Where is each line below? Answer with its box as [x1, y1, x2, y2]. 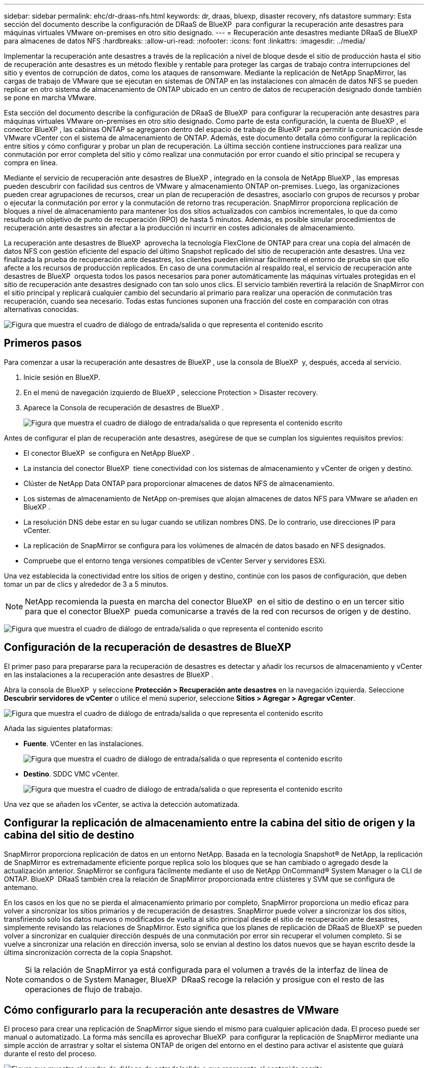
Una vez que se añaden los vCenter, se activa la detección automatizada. [4, 800, 240, 808]
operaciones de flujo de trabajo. [25, 984, 142, 994]
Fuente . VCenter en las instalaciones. [23, 739, 144, 748]
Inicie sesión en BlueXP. [23, 373, 100, 381]
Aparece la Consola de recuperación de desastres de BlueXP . [23, 403, 224, 412]
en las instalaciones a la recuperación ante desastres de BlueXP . [4, 670, 214, 679]
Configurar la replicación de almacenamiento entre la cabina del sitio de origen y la [4, 817, 415, 829]
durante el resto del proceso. [4, 1049, 97, 1058]
